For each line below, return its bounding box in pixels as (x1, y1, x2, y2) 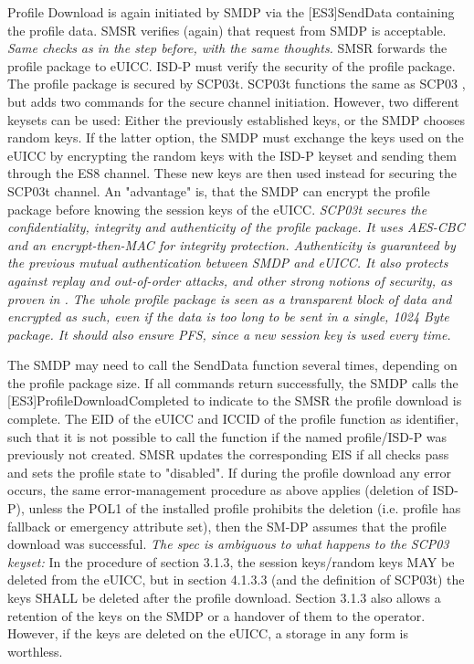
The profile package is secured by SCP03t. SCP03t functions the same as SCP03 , (7, 74, 466, 93)
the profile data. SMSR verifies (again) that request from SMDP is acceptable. (7, 20, 447, 39)
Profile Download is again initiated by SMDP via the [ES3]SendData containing (7, 3, 455, 21)
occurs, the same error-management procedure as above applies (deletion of (7, 480, 428, 500)
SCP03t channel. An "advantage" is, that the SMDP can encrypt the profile (7, 181, 430, 200)
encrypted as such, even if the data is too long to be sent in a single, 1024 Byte (7, 307, 449, 326)
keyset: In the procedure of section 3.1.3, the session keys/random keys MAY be (7, 552, 455, 571)
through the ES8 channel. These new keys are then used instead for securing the (7, 163, 457, 183)
